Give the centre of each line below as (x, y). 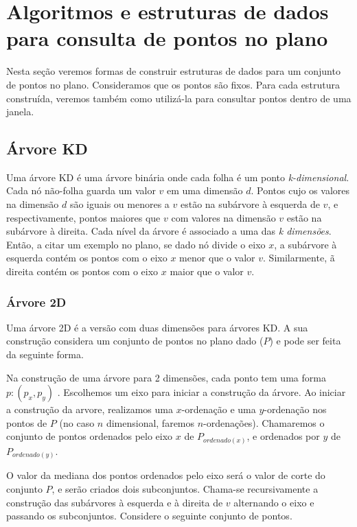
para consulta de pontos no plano (167, 38)
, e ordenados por (283, 436)
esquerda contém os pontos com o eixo (87, 258)
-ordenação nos (295, 409)
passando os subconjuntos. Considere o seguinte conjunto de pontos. (149, 516)
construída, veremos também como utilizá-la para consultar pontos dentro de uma (179, 98)
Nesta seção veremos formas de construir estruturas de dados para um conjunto (173, 71)
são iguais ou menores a (119, 204)
